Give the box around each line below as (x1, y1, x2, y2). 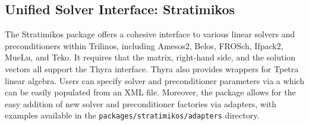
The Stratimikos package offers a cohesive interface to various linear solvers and (5, 28, 295, 40)
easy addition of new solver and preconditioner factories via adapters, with (5, 97, 277, 110)
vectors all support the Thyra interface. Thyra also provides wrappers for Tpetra (5, 62, 299, 75)
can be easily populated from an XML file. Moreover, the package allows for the (5, 86, 296, 98)
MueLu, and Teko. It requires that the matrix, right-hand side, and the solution (5, 51, 296, 63)
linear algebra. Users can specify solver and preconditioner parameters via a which (5, 74, 304, 86)
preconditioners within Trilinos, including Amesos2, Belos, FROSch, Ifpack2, (5, 39, 283, 52)
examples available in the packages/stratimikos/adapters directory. (5, 109, 260, 121)
